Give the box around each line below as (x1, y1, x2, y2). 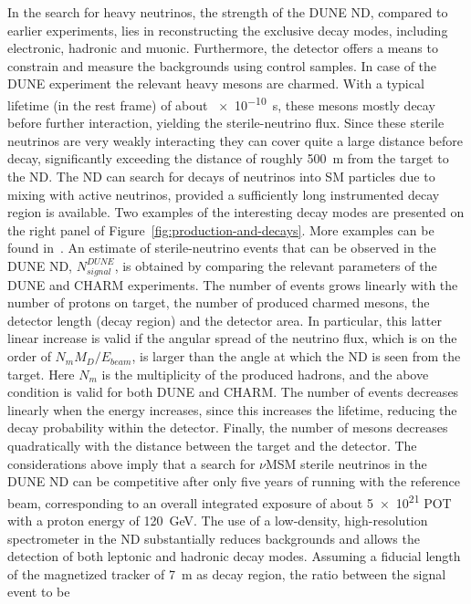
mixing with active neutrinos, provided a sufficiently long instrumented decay (7, 184, 440, 203)
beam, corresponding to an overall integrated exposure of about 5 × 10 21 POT (7, 490, 452, 512)
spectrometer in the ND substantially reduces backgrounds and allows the (7, 528, 420, 547)
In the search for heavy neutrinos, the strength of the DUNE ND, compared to (7, 3, 448, 21)
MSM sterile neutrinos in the (266, 453, 427, 473)
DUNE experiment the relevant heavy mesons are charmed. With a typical (7, 74, 424, 93)
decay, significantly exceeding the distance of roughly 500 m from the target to (7, 149, 449, 168)
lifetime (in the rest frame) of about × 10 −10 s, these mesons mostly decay (7, 92, 435, 114)
